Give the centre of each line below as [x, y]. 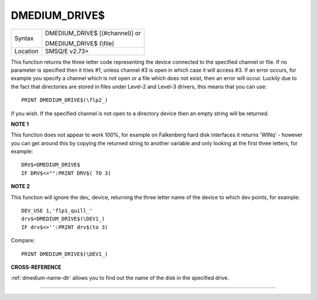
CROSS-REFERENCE [36, 267]
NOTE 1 [20, 124]
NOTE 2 [20, 186]
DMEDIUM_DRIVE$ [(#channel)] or [93, 33]
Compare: [23, 241]
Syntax [24, 38]
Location [26, 51]
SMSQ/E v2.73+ [67, 51]
